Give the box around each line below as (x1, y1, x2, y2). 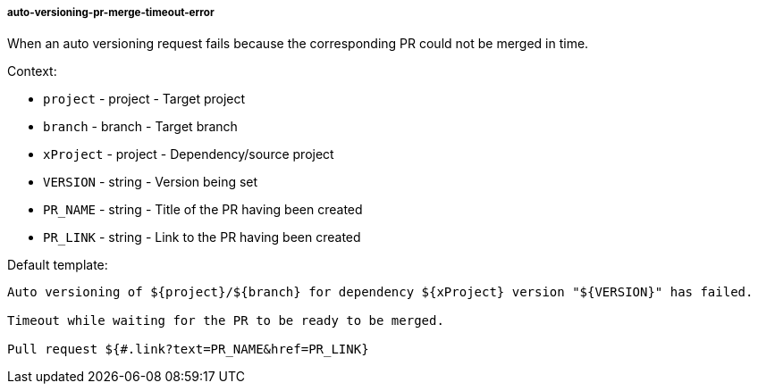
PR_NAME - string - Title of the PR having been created (43, 202, 363, 218)
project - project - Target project (43, 91, 246, 107)
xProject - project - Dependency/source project (43, 146, 334, 162)
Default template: (7, 257, 108, 273)
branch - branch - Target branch (43, 119, 238, 135)
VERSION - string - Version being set (43, 174, 258, 190)
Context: (7, 63, 57, 79)
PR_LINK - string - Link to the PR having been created (43, 229, 361, 245)
